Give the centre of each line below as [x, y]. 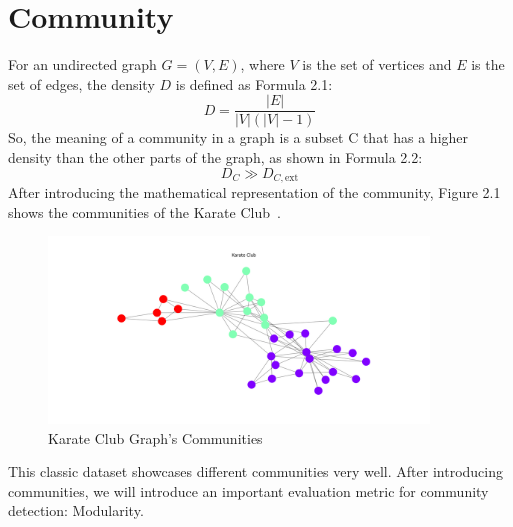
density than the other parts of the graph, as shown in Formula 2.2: [215, 156]
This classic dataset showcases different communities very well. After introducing [255, 471]
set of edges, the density [81, 83]
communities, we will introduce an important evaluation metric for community [248, 490]
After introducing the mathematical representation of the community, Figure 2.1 [254, 192]
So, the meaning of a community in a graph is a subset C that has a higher [238, 137]
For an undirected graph [82, 64]
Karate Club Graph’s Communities [155, 437]
